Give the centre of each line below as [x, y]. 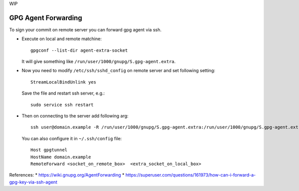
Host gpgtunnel [49, 150]
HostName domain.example [61, 157]
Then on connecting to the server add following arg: [75, 116]
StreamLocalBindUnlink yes [64, 82]
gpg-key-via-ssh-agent [33, 182]
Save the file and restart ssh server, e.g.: [63, 93]
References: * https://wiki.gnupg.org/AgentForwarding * [67, 175]
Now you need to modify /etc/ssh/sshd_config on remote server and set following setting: [118, 71]
